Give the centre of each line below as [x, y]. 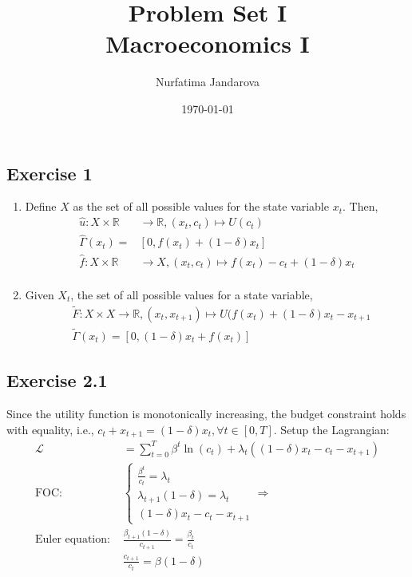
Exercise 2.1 [57, 380]
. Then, [360, 206]
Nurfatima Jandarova [208, 82]
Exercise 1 [50, 173]
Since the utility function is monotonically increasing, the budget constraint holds [206, 413]
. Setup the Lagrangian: [331, 429]
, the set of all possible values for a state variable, [192, 294]
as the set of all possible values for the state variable [201, 206]
